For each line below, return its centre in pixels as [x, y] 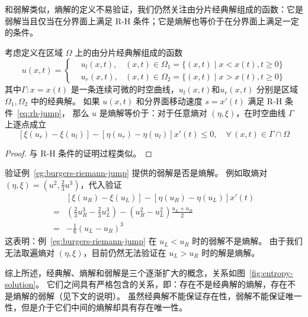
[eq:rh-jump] [39, 112]
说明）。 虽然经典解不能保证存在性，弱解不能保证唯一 [199, 295]
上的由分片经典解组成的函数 [129, 52]
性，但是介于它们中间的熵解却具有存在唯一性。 [96, 307]
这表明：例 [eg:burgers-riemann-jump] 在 [81, 241]
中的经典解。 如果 [65, 100]
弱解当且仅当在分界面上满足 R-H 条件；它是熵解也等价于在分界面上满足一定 [152, 20]
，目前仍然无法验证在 [125, 252]
